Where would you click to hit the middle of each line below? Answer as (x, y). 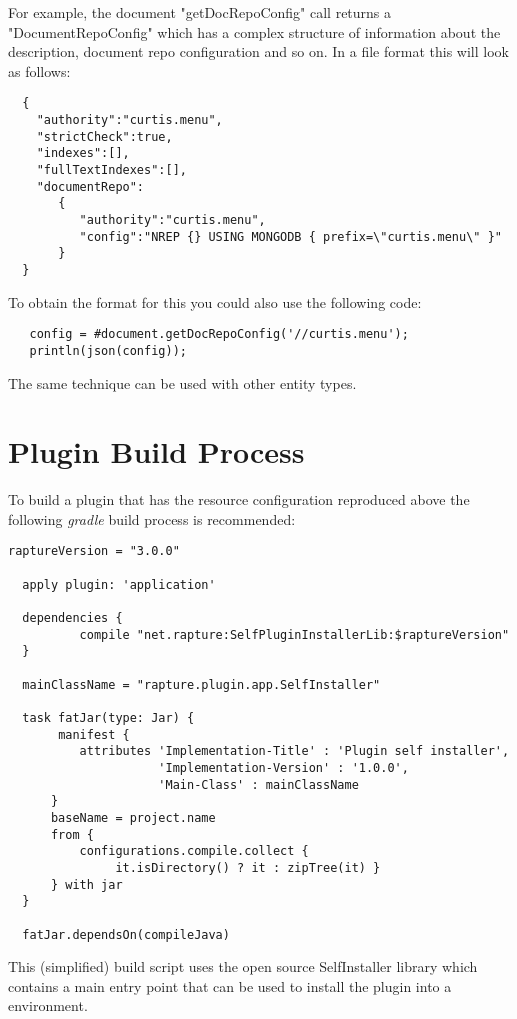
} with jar (86, 884)
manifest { (94, 734)
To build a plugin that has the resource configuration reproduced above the (239, 499)
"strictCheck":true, (104, 136)
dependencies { (72, 618)
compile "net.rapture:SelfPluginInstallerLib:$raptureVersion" (294, 634)
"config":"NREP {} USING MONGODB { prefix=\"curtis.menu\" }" (290, 236)
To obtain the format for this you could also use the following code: (215, 301)
